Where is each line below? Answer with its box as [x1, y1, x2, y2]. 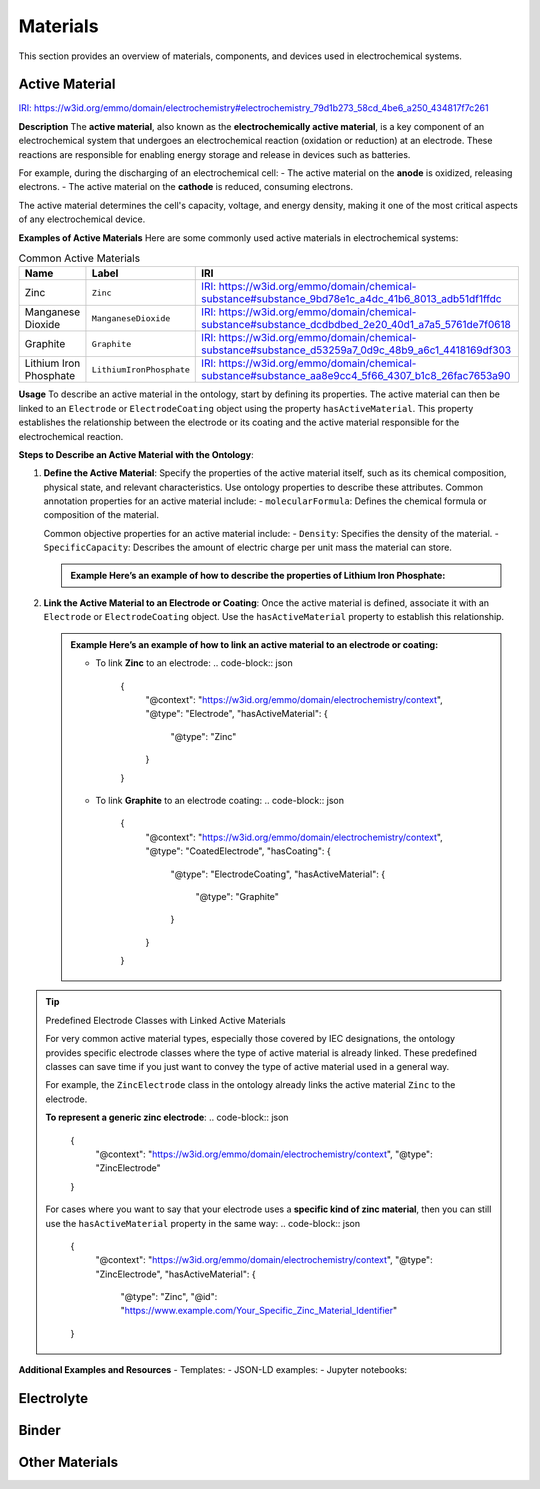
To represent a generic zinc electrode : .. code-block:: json [45, 1111, 289, 1124]
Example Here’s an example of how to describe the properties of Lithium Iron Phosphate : [70, 569, 446, 581]
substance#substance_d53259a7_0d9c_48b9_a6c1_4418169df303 [201, 343, 512, 357]
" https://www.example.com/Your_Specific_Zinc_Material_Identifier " [120, 1305, 398, 1317]
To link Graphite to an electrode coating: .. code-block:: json [95, 794, 345, 806]
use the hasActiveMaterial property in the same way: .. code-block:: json [45, 1217, 361, 1229]
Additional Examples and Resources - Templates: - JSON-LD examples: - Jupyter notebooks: [18, 1364, 408, 1376]
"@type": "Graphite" [195, 890, 280, 902]
